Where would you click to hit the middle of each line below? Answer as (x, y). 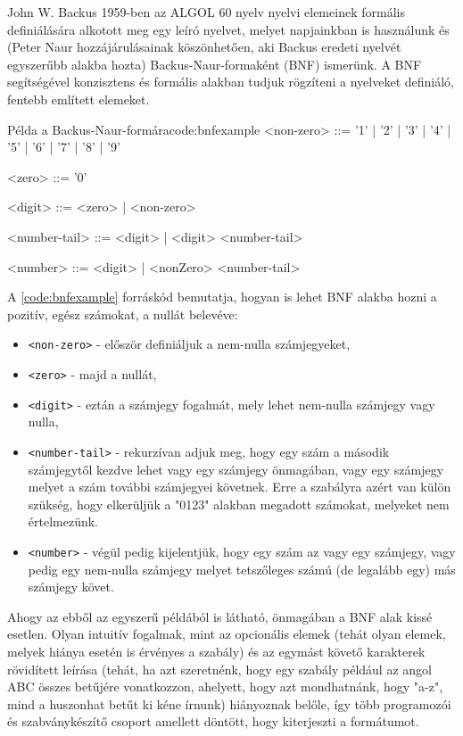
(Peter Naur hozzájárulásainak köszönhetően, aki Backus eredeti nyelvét (204, 47)
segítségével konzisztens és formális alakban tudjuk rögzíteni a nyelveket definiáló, (231, 82)
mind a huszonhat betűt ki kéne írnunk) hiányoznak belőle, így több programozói (229, 703)
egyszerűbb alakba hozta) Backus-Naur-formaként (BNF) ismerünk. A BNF (215, 64)
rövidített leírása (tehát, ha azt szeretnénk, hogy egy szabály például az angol (219, 669)
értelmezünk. (63, 521)
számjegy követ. (71, 587)
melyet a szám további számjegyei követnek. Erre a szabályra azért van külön (240, 487)
